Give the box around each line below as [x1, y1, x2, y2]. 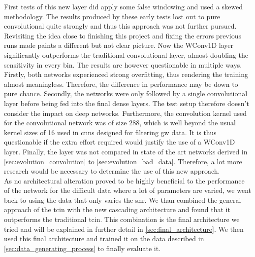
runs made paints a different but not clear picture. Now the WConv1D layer [4, 40, 234, 50]
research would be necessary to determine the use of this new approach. [4, 166, 220, 176]
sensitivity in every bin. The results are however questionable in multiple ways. [4, 59, 242, 70]
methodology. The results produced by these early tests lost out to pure [4, 11, 220, 21]
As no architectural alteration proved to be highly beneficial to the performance [4, 175, 245, 185]
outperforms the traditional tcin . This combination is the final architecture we [4, 214, 240, 224]
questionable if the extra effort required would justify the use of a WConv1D [4, 137, 235, 147]
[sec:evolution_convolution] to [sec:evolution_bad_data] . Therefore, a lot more [4, 156, 242, 166]
